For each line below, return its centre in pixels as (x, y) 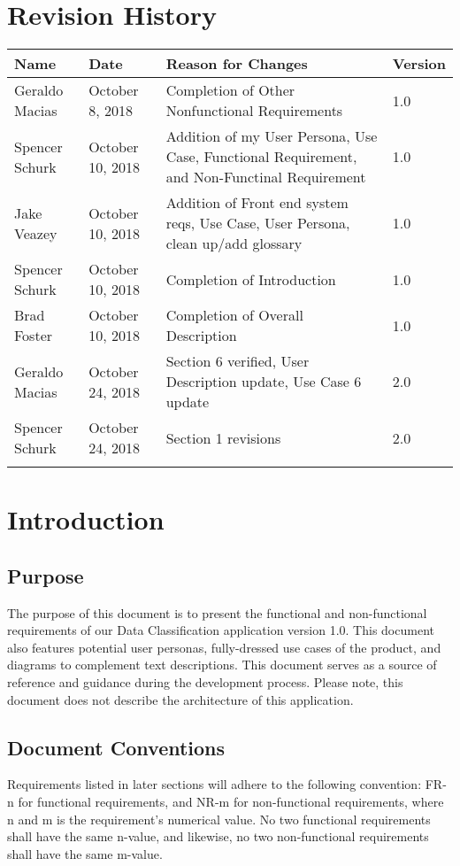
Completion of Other (230, 90)
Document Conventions (116, 747)
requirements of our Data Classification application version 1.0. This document (221, 630)
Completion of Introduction (251, 279)
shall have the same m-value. (85, 853)
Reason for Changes (237, 64)
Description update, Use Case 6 (264, 382)
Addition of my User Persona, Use (272, 136)
